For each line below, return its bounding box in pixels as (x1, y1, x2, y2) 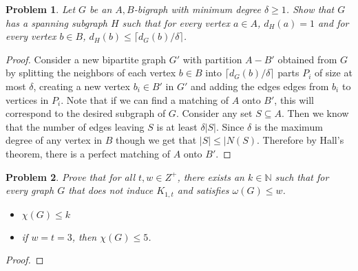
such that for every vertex (122, 15, 230, 30)
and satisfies (177, 183, 229, 197)
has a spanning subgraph (6, 15, 107, 30)
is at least (156, 119, 198, 133)
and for (317, 15, 349, 30)
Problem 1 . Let (6, 2, 76, 16)
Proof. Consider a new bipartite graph (6, 52, 167, 66)
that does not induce (68, 183, 154, 197)
